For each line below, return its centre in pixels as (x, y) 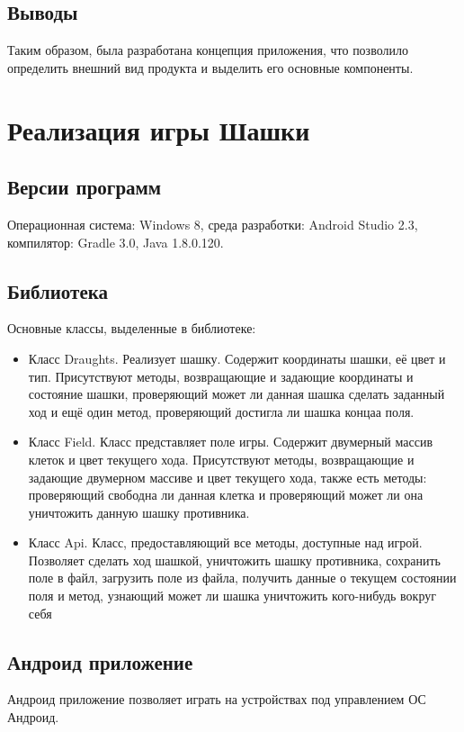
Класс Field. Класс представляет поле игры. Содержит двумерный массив (231, 442)
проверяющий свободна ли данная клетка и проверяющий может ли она (226, 495)
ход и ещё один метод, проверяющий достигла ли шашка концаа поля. (221, 411)
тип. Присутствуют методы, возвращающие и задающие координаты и (221, 376)
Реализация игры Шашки (159, 129)
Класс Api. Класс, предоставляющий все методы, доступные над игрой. (225, 542)
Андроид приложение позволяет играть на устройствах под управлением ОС (217, 699)
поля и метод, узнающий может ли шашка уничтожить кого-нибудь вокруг (232, 596)
